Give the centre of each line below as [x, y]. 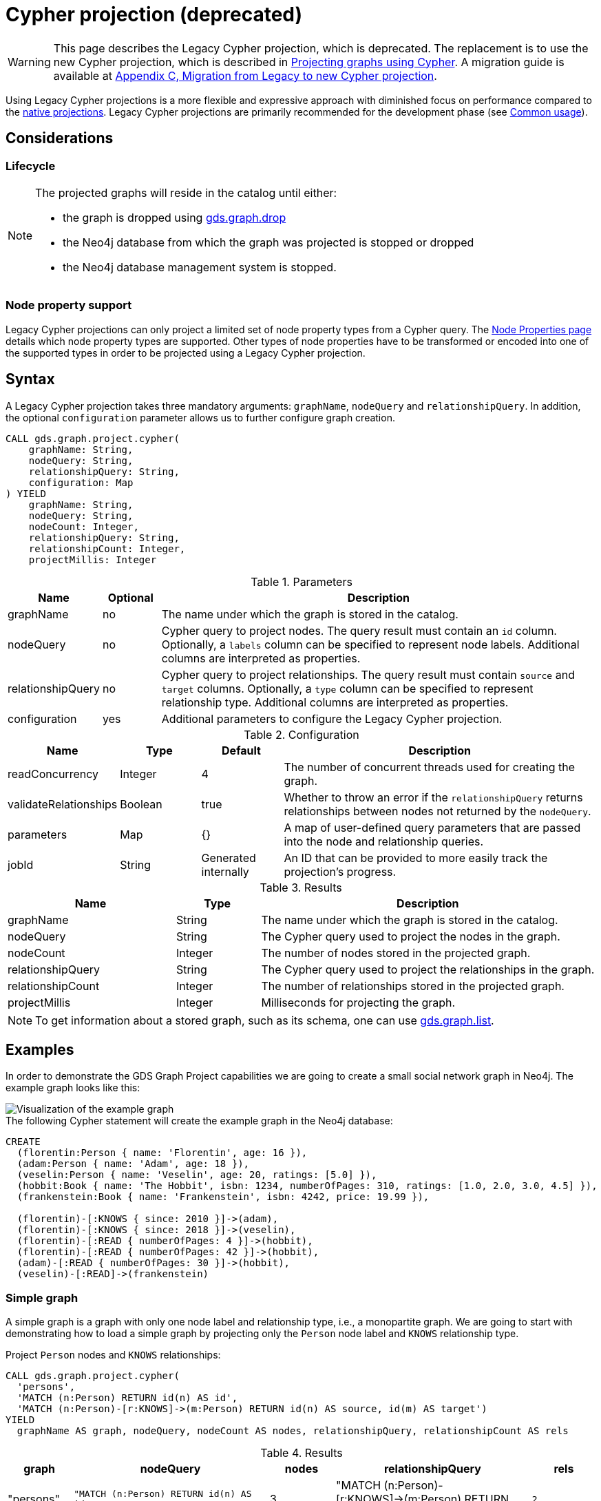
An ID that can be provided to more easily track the [416, 858]
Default [241, 750]
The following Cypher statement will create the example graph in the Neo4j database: [199, 1121]
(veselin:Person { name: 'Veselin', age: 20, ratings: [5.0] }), [197, 1175]
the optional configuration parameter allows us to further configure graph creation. [200, 417]
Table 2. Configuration [302, 734]
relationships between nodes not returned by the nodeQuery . [437, 811]
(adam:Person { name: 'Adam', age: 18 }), [133, 1164]
